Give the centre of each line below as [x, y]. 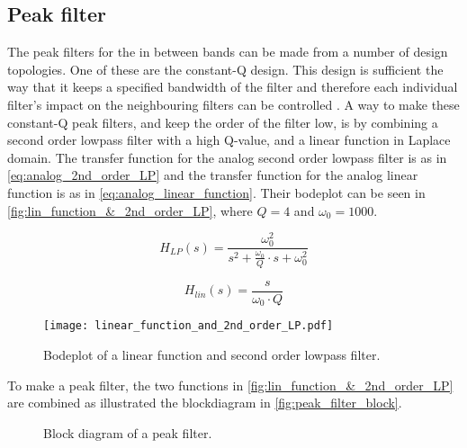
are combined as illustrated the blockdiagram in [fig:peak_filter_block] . [205, 403]
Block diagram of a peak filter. [128, 432]
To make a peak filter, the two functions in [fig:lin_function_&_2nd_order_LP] [230, 385]
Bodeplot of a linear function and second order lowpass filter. [212, 354]
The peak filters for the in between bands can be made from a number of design [228, 52]
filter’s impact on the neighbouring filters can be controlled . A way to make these [233, 104]
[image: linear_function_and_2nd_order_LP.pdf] [189, 326]
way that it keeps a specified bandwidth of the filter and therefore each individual [233, 87]
